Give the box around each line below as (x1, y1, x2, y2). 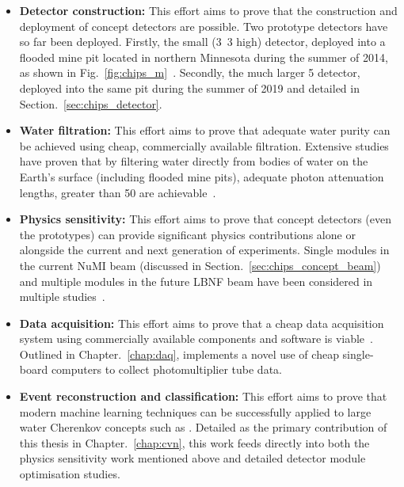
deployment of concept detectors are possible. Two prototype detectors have (19, 17, 388, 34)
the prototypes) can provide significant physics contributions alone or (19, 226, 356, 242)
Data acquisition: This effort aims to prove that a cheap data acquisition (19, 314, 384, 331)
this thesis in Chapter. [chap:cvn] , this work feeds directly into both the (19, 434, 370, 451)
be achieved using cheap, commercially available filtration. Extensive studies (19, 137, 389, 154)
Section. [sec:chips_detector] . (19, 95, 162, 112)
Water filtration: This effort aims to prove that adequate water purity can (19, 122, 391, 139)
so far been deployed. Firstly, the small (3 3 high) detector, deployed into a (19, 33, 386, 50)
